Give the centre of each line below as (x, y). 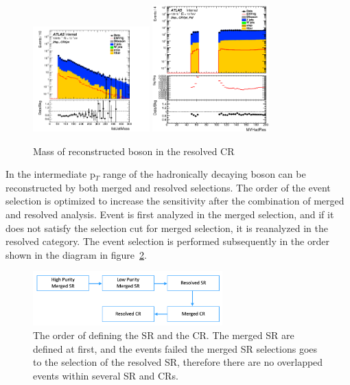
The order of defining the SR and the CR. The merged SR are (164, 335)
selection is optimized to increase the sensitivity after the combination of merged (175, 201)
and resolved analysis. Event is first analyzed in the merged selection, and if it (170, 214)
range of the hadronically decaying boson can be (204, 174)
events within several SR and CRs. (106, 375)
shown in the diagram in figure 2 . (76, 254)
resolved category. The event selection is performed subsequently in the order (167, 241)
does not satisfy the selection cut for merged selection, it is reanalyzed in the (167, 227)
